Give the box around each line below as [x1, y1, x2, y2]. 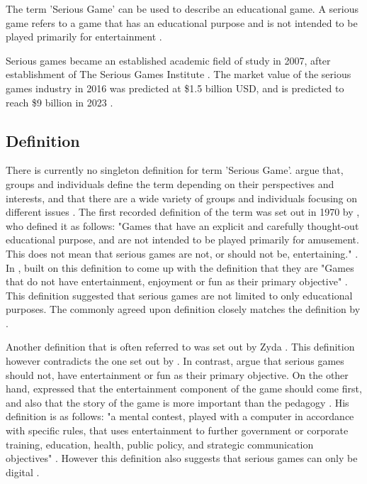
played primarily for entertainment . [6, 29, 162, 44]
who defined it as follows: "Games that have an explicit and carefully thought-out [6, 218, 359, 233]
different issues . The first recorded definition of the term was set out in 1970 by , [6, 204, 360, 219]
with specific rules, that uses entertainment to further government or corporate [6, 423, 349, 438]
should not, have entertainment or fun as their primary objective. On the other [6, 367, 349, 382]
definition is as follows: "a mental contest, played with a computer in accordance [6, 409, 354, 424]
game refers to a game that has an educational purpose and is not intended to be [6, 15, 358, 30]
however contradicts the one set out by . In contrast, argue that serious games [6, 353, 344, 368]
